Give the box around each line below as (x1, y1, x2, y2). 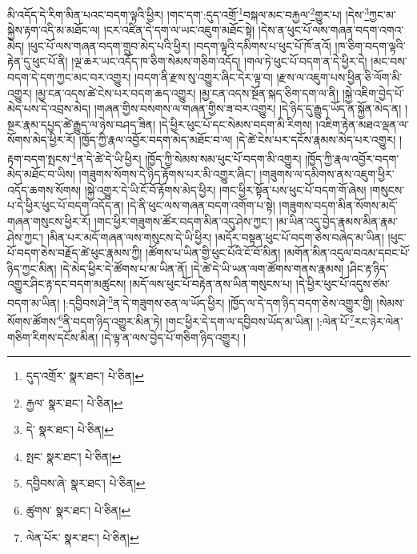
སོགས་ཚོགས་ (7, 312, 58, 329)
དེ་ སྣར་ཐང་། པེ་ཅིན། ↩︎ (26, 421, 114, 438)
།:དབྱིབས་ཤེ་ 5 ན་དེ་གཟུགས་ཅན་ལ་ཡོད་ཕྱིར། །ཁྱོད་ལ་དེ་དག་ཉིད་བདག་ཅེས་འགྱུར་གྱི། (62, 292, 373, 311)
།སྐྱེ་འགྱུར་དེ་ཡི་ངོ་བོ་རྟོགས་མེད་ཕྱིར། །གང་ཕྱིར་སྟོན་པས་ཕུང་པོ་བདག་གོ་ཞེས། (84, 181, 367, 198)
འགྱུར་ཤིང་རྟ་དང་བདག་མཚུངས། (7, 275, 126, 292)
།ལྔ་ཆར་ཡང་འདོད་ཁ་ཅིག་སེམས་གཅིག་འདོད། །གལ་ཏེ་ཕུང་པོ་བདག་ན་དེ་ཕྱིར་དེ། (71, 53, 367, 70)
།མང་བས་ (371, 53, 407, 70)
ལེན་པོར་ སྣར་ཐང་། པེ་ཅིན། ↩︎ (26, 528, 139, 545)
